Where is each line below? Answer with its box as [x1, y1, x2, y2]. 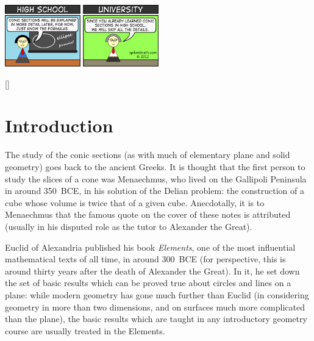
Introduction [5, 113, 113, 138]
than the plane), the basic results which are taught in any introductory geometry [5, 312, 307, 325]
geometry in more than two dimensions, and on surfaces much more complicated [5, 300, 305, 313]
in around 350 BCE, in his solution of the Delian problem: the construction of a [5, 184, 304, 197]
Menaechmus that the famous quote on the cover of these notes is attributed [5, 208, 291, 221]
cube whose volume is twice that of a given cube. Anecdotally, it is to [5, 196, 265, 209]
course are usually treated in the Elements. [5, 324, 165, 337]
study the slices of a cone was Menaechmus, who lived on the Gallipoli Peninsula [5, 172, 307, 185]
